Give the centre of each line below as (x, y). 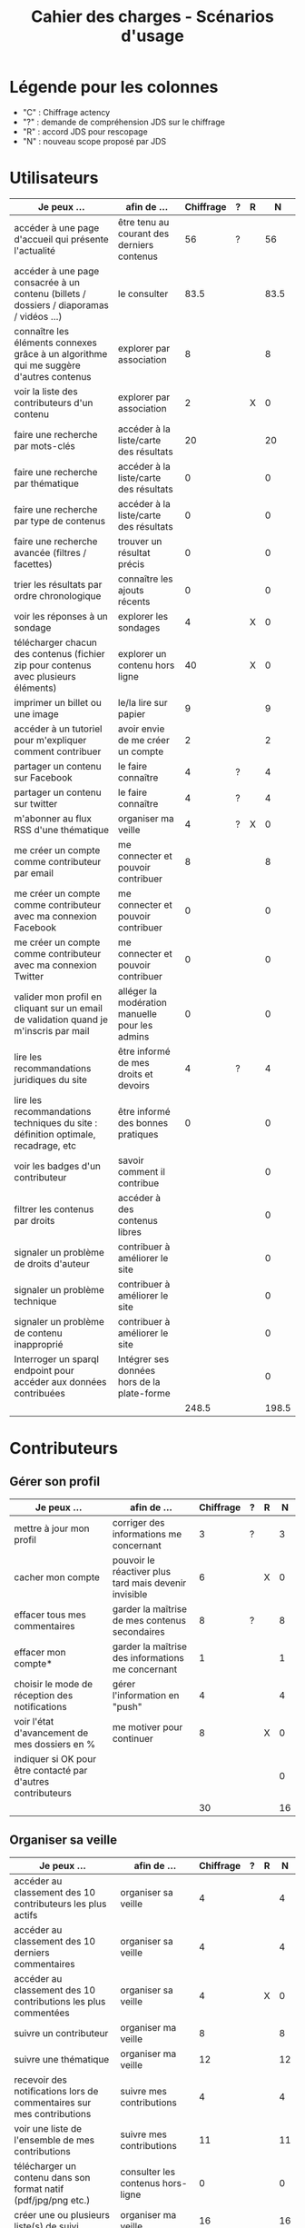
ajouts (131, 590)
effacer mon (40, 1652)
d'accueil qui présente (61, 239)
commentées (42, 2013)
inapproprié (39, 1344)
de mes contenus (149, 1620)
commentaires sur (53, 2103)
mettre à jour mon (52, 1528)
